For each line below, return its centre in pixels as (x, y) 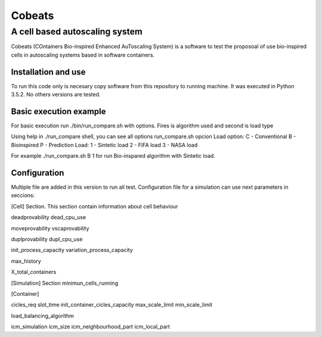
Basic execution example (58, 111)
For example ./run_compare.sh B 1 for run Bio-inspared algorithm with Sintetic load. (113, 156)
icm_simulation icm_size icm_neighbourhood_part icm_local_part (90, 327)
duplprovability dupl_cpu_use (47, 239)
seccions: (23, 195)
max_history (26, 261)
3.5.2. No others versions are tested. (56, 95)
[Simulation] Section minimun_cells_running (65, 283)
